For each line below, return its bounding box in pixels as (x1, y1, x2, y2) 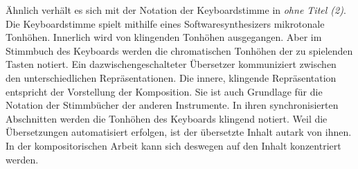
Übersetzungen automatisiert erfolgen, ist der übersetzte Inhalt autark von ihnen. (6, 125, 352, 139)
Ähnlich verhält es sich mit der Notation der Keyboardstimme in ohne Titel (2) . (6, 3, 346, 17)
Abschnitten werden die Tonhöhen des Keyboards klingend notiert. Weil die (6, 111, 328, 125)
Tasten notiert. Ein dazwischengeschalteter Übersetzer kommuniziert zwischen (6, 57, 337, 71)
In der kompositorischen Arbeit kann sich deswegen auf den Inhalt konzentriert (6, 138, 341, 152)
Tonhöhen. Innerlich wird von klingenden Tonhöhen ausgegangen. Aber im (6, 30, 322, 44)
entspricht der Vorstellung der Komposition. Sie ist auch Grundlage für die (6, 84, 323, 98)
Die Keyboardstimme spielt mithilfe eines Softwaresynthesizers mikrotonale (6, 16, 325, 30)
